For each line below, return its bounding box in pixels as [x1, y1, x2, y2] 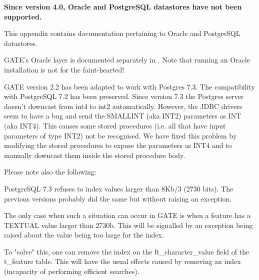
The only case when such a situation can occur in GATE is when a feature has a [4, 210, 251, 220]
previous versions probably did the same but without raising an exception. [4, 193, 232, 203]
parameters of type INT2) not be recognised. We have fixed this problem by [4, 130, 237, 140]
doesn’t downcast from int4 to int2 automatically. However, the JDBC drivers [4, 100, 242, 111]
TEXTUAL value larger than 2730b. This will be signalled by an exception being [4, 219, 253, 230]
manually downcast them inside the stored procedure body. [4, 149, 185, 160]
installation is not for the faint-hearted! [4, 64, 124, 74]
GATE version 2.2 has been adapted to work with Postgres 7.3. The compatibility [4, 81, 255, 91]
